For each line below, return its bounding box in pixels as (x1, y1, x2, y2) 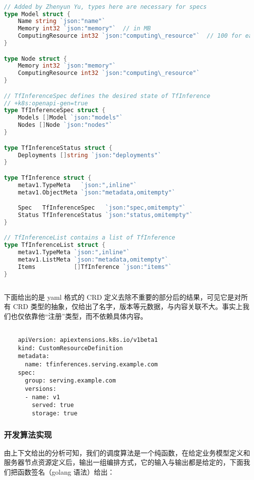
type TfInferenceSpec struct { (4, 107, 106, 114)
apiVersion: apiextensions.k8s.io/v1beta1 (18, 336, 158, 344)
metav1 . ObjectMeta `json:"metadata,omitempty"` (18, 189, 175, 196)
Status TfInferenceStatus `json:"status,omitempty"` (18, 212, 193, 219)
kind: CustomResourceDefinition (18, 344, 123, 352)
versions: (24, 385, 57, 392)
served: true (32, 402, 74, 409)
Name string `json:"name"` (18, 18, 106, 25)
